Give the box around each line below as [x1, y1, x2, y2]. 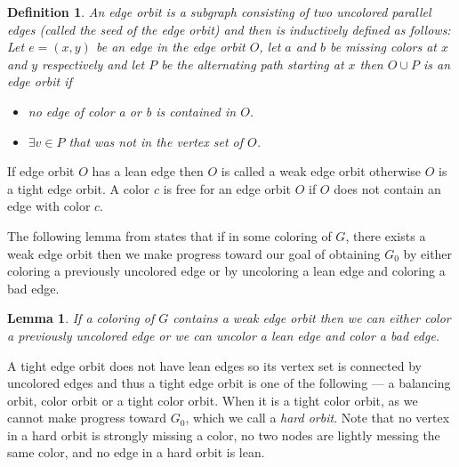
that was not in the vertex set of [68, 132, 244, 150]
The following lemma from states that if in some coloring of [7, 226, 332, 245]
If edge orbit [7, 162, 75, 181]
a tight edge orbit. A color [7, 179, 150, 197]
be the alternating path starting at [161, 54, 344, 73]
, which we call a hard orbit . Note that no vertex [185, 408, 450, 427]
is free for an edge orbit [163, 179, 291, 197]
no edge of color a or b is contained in [28, 101, 237, 120]
